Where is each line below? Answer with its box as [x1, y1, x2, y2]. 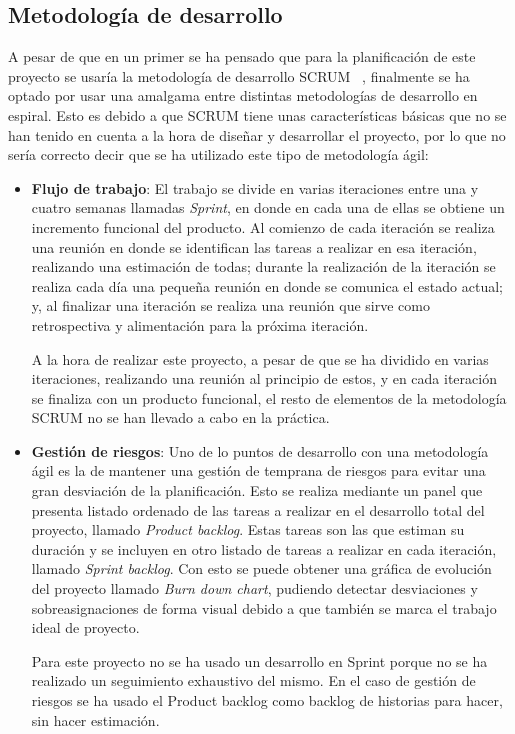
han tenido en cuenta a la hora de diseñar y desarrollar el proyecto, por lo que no [8, 124, 506, 145]
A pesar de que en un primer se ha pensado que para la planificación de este [8, 46, 476, 67]
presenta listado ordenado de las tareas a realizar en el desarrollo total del [31, 499, 485, 520]
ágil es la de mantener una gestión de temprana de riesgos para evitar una [31, 460, 486, 481]
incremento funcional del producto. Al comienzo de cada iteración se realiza [31, 216, 495, 237]
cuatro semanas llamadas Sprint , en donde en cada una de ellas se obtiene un [31, 197, 505, 218]
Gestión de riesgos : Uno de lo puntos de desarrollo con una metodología [31, 440, 489, 461]
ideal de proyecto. [31, 617, 140, 638]
